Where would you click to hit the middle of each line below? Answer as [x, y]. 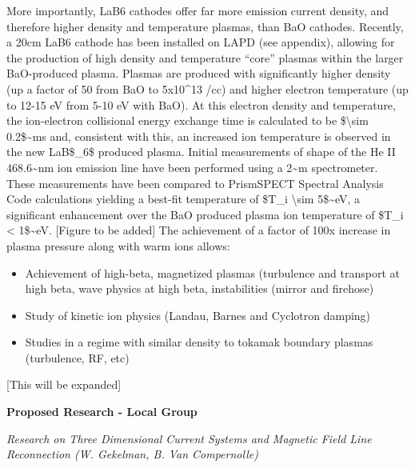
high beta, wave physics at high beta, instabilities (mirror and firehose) [200, 288]
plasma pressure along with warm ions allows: [118, 245]
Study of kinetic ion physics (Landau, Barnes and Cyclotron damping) [198, 315]
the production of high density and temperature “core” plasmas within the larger [205, 57]
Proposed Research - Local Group [102, 412]
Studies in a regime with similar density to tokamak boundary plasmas [199, 342]
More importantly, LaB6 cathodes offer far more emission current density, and [198, 10]
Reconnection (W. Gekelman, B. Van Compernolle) [132, 454]
